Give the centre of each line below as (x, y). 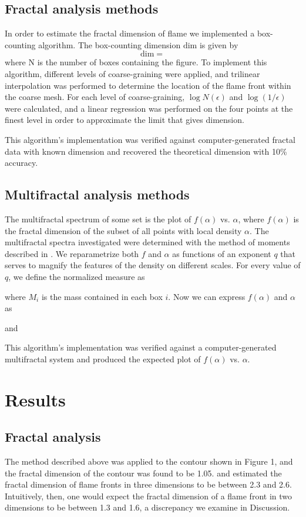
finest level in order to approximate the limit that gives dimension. (125, 120)
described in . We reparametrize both (72, 253)
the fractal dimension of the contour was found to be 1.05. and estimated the (143, 473)
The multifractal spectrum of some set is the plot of (98, 219)
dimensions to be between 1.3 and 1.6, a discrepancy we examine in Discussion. (147, 507)
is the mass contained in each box (102, 296)
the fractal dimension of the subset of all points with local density (123, 230)
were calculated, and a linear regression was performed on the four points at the (149, 108)
